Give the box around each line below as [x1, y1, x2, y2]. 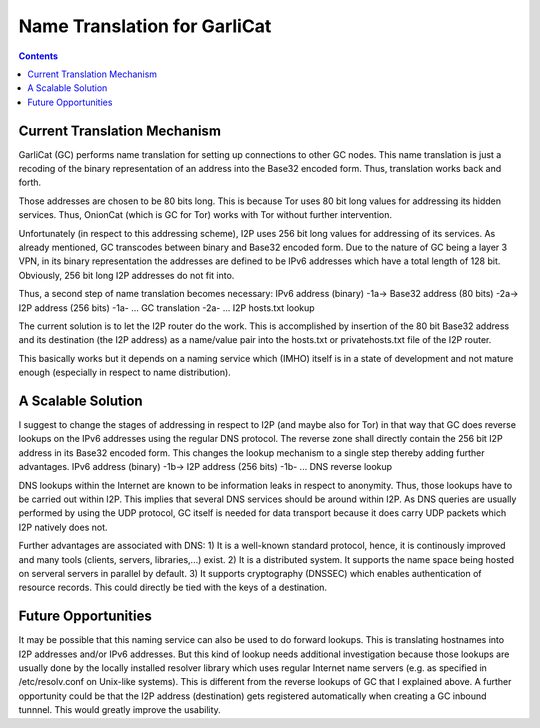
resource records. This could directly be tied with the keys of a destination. [18, 581, 328, 594]
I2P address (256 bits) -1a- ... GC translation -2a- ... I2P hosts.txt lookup [18, 301, 315, 314]
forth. [18, 176, 42, 189]
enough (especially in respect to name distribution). [18, 366, 232, 379]
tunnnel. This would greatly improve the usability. [18, 704, 222, 716]
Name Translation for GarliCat [18, 15, 272, 37]
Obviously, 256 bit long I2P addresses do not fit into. [18, 269, 235, 281]
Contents [18, 50, 59, 62]
